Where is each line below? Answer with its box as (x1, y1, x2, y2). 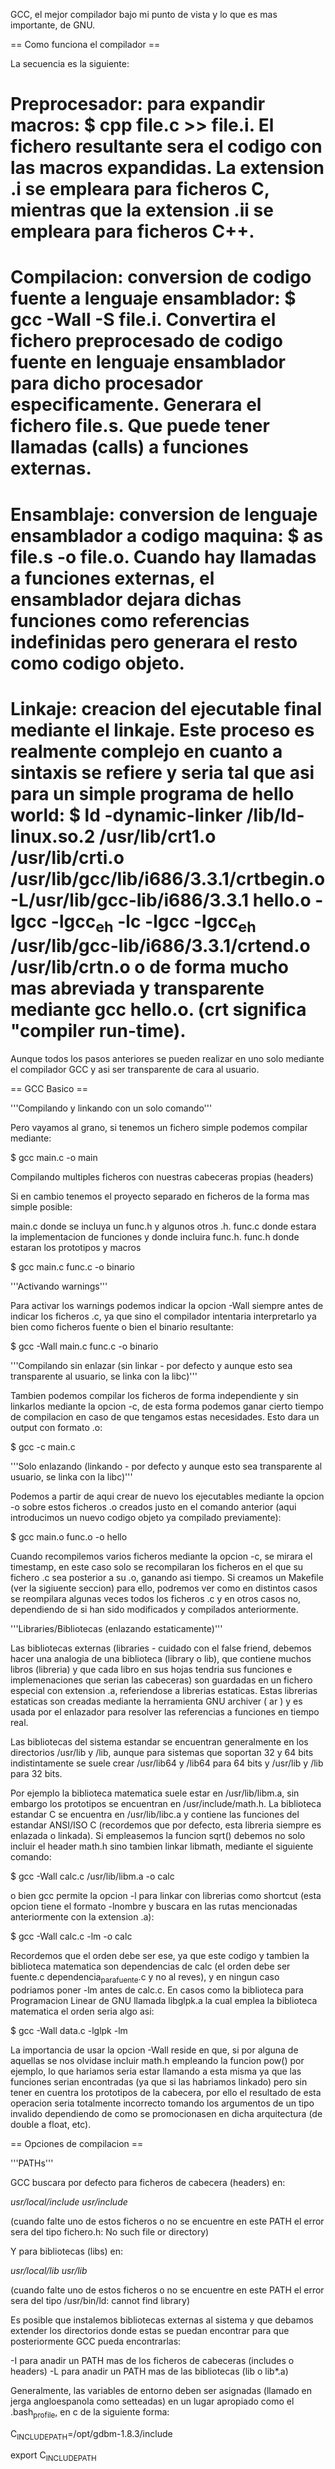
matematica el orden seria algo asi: (10, 2005, 155, 2017)
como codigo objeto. (10, 652, 185, 674)
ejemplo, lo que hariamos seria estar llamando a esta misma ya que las (10, 2065, 302, 2077)
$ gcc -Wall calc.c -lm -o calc (10, 1930, 133, 1943)
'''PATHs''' (10, 2157, 54, 2169)
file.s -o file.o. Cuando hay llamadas (10, 545, 317, 568)
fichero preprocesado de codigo (10, 330, 283, 353)
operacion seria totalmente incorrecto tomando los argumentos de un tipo (10, 2097, 315, 2109)
